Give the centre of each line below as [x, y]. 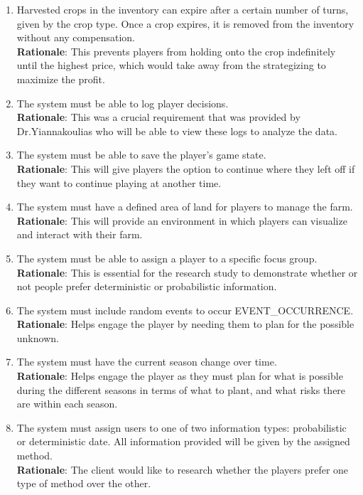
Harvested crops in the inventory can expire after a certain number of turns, [183, 9]
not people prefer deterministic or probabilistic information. [147, 286]
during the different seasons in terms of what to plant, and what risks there [181, 389]
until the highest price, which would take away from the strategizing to [171, 65]
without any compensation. [76, 37]
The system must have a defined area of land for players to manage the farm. [185, 207]
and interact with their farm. [80, 234]
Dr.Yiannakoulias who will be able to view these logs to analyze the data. [177, 131]
